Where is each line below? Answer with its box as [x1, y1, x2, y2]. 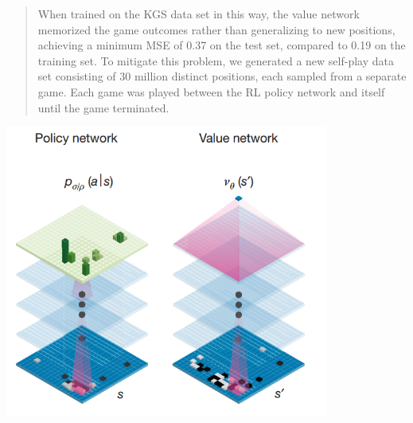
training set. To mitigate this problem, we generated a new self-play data [37, 52, 394, 69]
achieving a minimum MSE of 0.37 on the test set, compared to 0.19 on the [37, 37, 406, 53]
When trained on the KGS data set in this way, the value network [37, 6, 360, 22]
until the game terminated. [37, 99, 169, 116]
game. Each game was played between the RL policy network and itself [37, 83, 385, 100]
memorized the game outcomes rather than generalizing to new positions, [37, 21, 395, 37]
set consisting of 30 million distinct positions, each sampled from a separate [37, 68, 407, 84]
